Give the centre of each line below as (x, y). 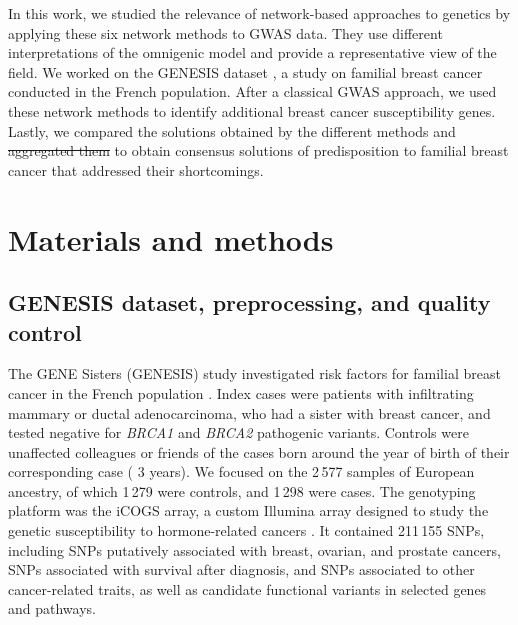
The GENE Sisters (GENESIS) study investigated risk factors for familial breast (254, 373)
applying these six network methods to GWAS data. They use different (225, 32)
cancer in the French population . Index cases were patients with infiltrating (241, 392)
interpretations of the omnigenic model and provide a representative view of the (252, 52)
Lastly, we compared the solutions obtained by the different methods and (232, 130)
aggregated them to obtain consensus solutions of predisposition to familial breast (258, 150)
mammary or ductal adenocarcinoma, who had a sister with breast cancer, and (249, 412)
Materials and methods (171, 238)
